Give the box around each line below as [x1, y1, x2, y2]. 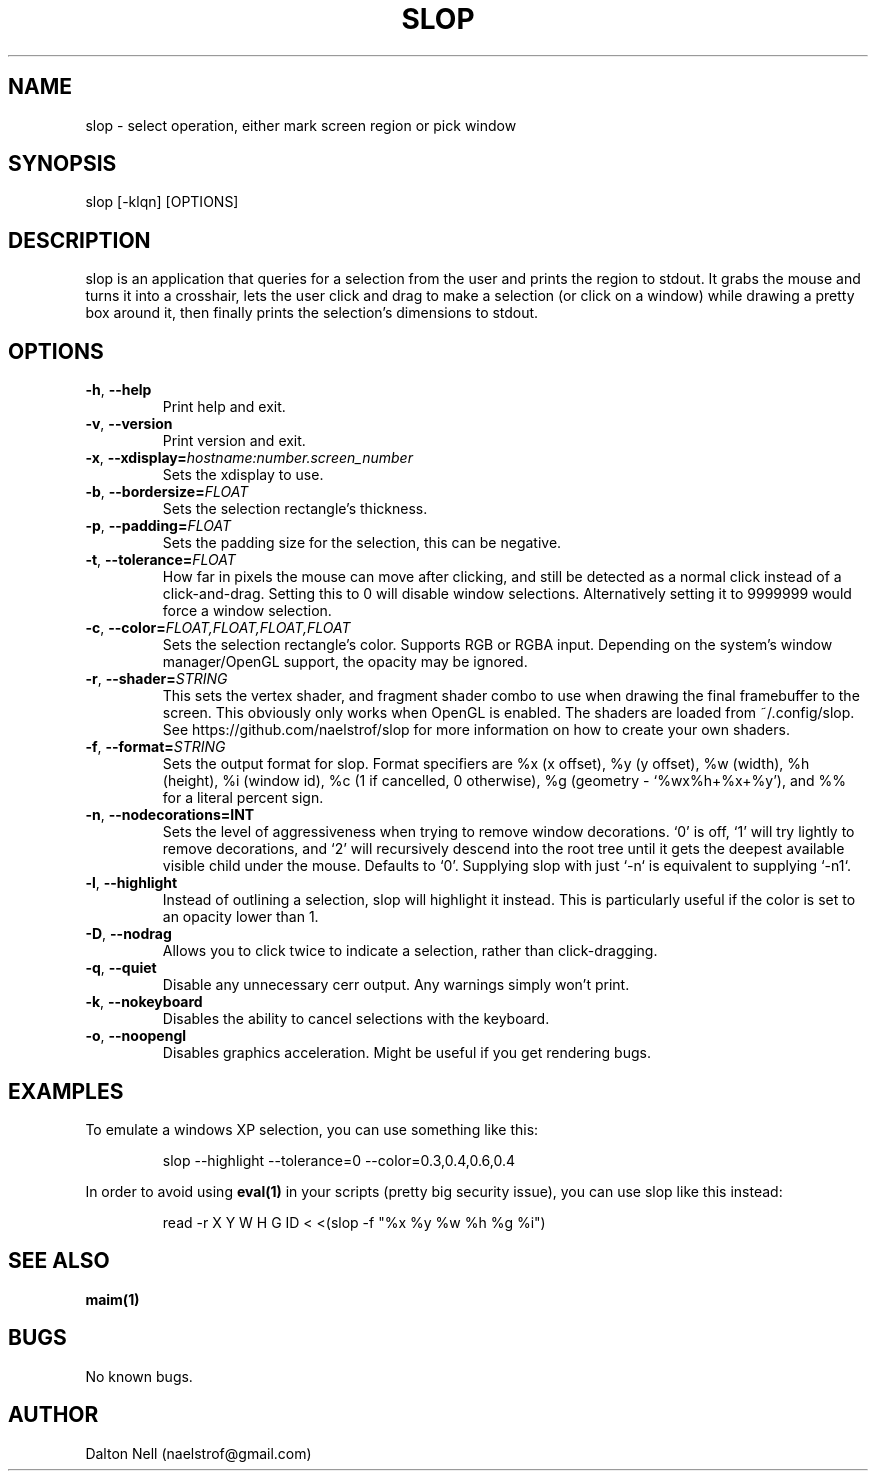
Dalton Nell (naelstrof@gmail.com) [85, 1444, 312, 1462]
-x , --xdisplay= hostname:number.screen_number [85, 449, 413, 467]
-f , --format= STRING [85, 738, 226, 756]
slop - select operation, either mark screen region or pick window [85, 116, 517, 134]
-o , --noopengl [85, 1027, 187, 1045]
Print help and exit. [162, 398, 286, 416]
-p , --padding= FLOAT [85, 517, 231, 535]
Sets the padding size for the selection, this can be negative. [162, 534, 562, 552]
